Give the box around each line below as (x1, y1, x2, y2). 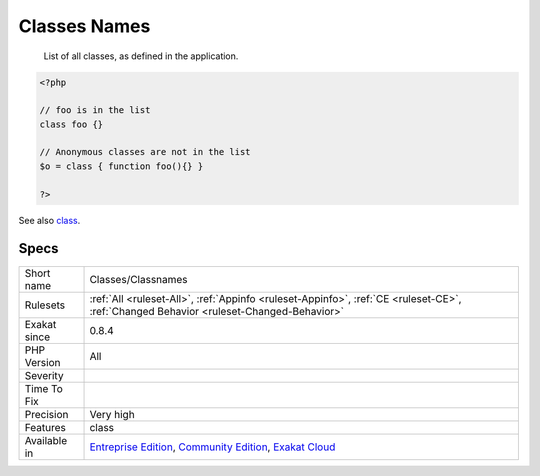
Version (24, 355, 61, 369)
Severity (24, 368, 64, 382)
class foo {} (39, 118, 104, 130)
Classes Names (18, 15, 151, 37)
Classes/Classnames (89, 272, 189, 286)
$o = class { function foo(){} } (39, 160, 204, 172)
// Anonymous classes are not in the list (39, 146, 251, 158)
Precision (24, 407, 69, 421)
